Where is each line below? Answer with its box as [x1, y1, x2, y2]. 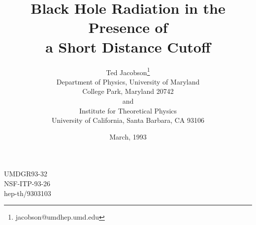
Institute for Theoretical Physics [79, 105, 177, 115]
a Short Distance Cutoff [45, 36, 211, 56]
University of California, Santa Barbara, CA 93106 [51, 115, 204, 125]
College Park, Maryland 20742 [82, 86, 174, 96]
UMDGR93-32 [4, 169, 47, 179]
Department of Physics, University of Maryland [56, 76, 200, 86]
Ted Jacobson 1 [106, 65, 150, 77]
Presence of [88, 17, 168, 37]
